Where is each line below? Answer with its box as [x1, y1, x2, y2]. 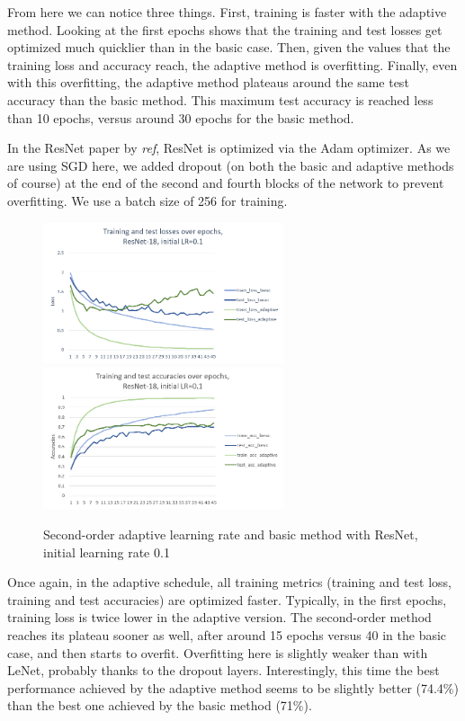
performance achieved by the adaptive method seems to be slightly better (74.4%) [7, 678, 459, 697]
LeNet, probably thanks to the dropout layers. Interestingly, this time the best [7, 661, 440, 680]
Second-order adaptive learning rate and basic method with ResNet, [43, 525, 418, 543]
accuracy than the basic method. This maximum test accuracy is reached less [7, 90, 434, 109]
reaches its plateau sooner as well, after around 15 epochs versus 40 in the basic [7, 625, 447, 644]
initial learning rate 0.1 [43, 542, 170, 561]
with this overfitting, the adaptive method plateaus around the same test [7, 73, 409, 92]
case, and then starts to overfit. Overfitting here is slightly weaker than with [7, 643, 428, 662]
